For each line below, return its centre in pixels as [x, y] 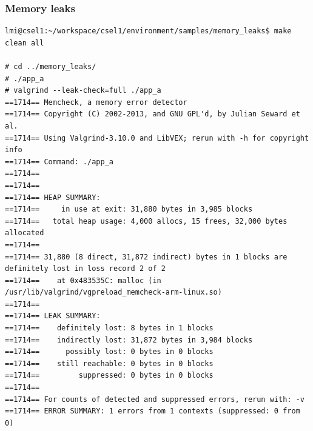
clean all [25, 43]
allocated [25, 233]
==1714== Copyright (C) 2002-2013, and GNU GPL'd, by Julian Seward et [153, 114]
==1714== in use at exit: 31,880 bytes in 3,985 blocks [129, 209]
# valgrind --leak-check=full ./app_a [83, 91]
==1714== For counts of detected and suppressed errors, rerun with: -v [155, 399]
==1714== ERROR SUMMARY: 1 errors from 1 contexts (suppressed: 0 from [153, 411]
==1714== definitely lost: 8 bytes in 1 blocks [109, 328]
